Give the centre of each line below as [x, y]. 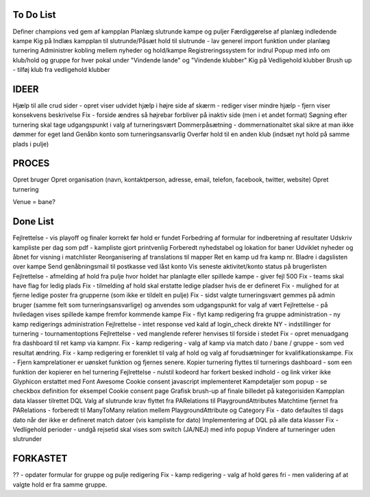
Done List [33, 221]
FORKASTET [40, 459]
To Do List [34, 15]
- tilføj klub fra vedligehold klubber [61, 70]
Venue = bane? [34, 202]
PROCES [31, 163]
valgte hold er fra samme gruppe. [60, 484]
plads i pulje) [31, 144]
